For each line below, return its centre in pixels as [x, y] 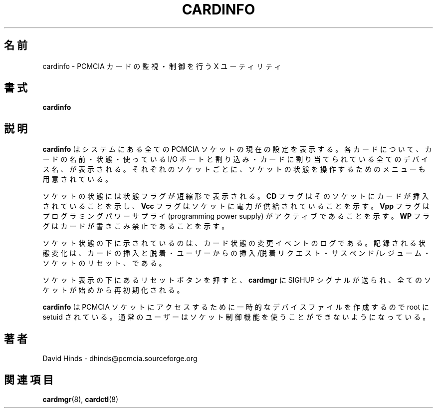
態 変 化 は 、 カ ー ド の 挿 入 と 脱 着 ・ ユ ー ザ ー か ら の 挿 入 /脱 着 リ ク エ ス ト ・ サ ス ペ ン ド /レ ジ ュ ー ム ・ [236, 253]
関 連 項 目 [29, 380]
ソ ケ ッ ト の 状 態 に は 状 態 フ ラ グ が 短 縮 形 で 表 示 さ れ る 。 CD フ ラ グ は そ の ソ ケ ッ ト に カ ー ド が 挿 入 [236, 196]
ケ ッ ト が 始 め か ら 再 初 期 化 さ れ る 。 [113, 290]
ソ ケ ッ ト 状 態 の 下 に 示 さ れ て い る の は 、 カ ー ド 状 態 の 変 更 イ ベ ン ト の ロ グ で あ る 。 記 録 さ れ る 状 [234, 243]
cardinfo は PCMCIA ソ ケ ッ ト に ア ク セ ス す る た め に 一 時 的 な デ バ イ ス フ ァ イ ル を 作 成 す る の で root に [236, 307]
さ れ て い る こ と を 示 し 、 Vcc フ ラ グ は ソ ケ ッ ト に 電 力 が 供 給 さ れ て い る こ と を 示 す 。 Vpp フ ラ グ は [236, 206]
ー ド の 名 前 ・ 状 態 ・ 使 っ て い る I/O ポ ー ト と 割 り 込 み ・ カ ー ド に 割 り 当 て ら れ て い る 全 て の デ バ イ [235, 159]
